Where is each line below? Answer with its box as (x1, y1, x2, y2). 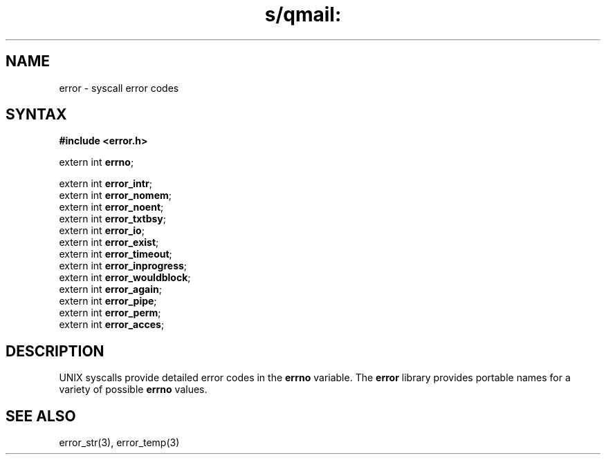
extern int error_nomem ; (59, 189, 172, 202)
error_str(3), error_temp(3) (59, 437, 180, 449)
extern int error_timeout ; (59, 248, 172, 260)
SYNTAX (6, 106, 67, 124)
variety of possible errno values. (59, 383, 208, 396)
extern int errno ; (59, 156, 134, 169)
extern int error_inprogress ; (59, 260, 187, 272)
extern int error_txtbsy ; (59, 213, 167, 225)
